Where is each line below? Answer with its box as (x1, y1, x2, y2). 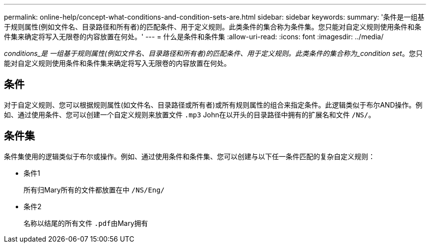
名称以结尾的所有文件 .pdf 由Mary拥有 (24, 219, 148, 227)
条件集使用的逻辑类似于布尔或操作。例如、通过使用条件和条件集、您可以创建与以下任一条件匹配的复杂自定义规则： (4, 152, 375, 161)
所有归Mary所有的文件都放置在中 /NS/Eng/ (24, 185, 165, 194)
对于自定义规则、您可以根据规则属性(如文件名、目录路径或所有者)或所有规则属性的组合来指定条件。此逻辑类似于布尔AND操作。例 (4, 100, 423, 109)
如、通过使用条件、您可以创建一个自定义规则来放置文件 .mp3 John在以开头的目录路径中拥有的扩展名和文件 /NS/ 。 (4, 110, 376, 119)
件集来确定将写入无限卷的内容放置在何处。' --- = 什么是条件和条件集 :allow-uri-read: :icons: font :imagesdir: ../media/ (4, 32, 384, 41)
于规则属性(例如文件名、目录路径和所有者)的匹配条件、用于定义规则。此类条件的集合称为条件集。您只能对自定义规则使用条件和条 (4, 23, 422, 31)
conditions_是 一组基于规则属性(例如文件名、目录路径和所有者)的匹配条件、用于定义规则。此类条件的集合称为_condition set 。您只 (4, 49, 423, 57)
